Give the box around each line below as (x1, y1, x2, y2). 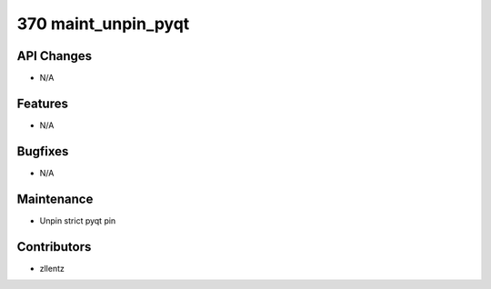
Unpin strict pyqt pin (39, 214, 116, 226)
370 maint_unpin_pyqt (16, 14, 190, 34)
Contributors (16, 239, 92, 254)
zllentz (39, 263, 65, 274)
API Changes (16, 48, 93, 64)
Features (16, 95, 68, 111)
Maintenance (16, 191, 94, 206)
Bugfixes (16, 144, 69, 159)
